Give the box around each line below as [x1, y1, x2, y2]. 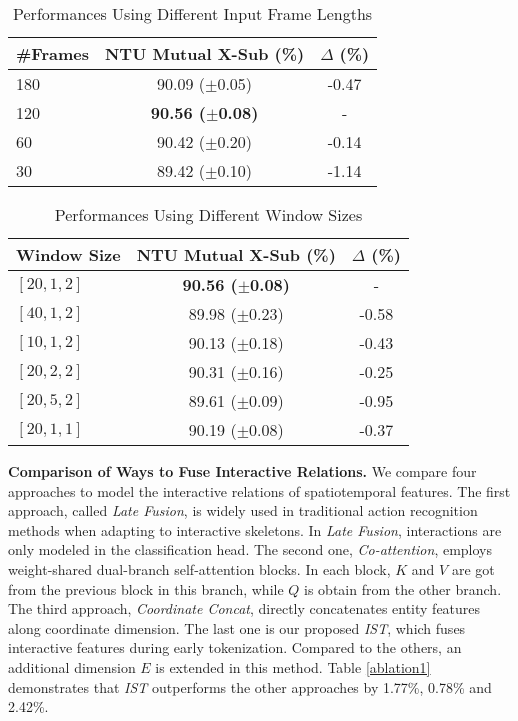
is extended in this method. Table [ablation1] [155, 656, 431, 677]
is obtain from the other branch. [304, 578, 502, 599]
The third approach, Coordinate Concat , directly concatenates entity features [8, 598, 481, 619]
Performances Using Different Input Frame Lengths [13, 2, 373, 25]
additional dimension [8, 656, 136, 677]
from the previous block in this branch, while [8, 578, 284, 599]
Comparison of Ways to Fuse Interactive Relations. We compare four [8, 461, 477, 481]
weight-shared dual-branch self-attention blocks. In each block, [8, 558, 391, 579]
